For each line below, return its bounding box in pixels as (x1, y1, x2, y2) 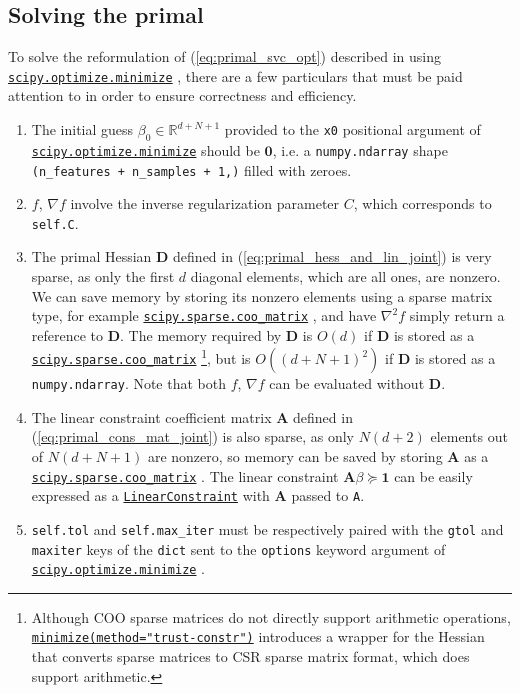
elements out (430, 426, 508, 447)
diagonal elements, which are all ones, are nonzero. (190, 266, 501, 286)
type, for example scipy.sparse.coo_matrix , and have (31, 305, 377, 326)
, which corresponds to (353, 193, 492, 214)
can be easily (394, 465, 473, 486)
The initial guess (31, 119, 134, 140)
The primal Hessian (31, 246, 152, 267)
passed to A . (291, 485, 365, 506)
